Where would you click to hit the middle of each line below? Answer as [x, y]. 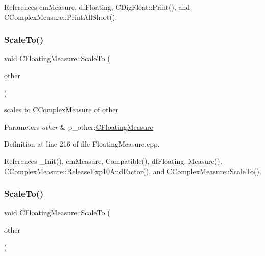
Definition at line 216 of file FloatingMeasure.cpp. [82, 144]
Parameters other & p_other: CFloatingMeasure [79, 126]
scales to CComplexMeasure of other [61, 110]
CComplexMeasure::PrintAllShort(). [61, 17]
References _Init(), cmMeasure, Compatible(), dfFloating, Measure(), [113, 161]
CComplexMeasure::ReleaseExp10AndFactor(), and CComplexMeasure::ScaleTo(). [133, 171]
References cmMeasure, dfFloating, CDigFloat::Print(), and [97, 7]
